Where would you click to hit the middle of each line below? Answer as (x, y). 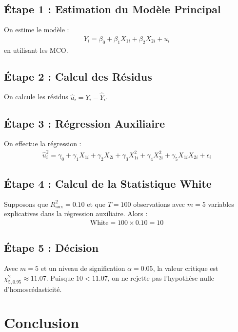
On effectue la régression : (43, 144)
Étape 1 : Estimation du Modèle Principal (112, 9)
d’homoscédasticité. (33, 289)
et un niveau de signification (83, 268)
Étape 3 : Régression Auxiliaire (84, 123)
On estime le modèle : (37, 30)
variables (221, 204)
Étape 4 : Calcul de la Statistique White (108, 183)
